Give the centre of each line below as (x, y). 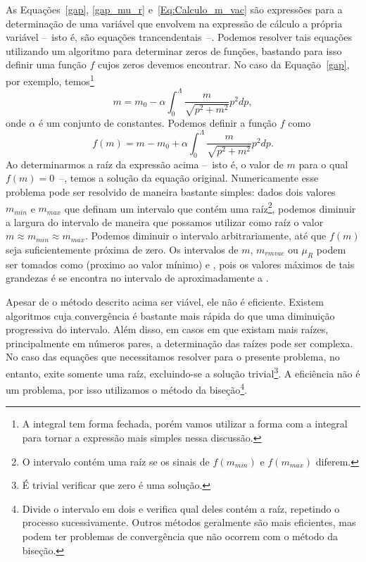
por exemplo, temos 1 (50, 80)
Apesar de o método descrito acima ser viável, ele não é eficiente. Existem (165, 301)
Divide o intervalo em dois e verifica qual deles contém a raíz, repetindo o (181, 508)
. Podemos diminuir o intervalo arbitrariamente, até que (206, 236)
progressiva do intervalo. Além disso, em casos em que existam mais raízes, (167, 329)
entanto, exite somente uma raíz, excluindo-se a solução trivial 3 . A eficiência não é (183, 372)
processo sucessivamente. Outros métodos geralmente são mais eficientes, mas (189, 522)
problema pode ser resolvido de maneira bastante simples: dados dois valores (171, 191)
